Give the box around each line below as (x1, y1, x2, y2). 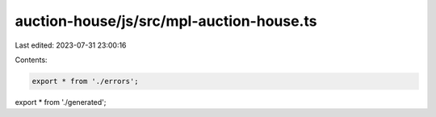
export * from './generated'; (15, 97, 107, 107)
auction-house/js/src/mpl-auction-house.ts (15, 12, 317, 30)
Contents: (15, 55, 48, 65)
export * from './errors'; (31, 77, 139, 86)
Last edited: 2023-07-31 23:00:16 (15, 40, 127, 50)
